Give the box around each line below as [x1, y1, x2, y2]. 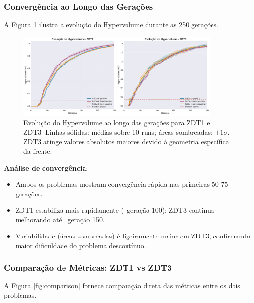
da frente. [23, 146, 52, 156]
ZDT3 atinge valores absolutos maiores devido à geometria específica [23, 136, 229, 147]
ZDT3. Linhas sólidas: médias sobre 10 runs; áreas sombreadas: [23, 127, 212, 137]
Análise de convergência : [4, 162, 88, 173]
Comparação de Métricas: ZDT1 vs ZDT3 [4, 261, 172, 273]
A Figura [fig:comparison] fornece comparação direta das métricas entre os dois [4, 280, 240, 290]
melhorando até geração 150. [15, 214, 105, 224]
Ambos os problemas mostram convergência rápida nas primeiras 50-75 [15, 179, 228, 189]
